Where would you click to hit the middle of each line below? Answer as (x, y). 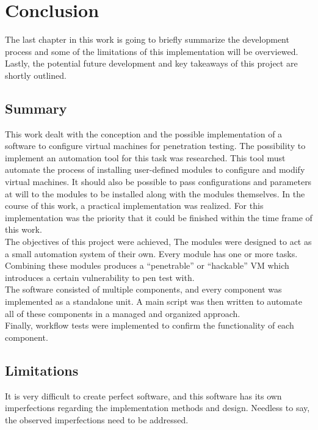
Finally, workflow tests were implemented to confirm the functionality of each (150, 325)
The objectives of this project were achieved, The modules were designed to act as (158, 242)
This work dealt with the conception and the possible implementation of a (144, 133)
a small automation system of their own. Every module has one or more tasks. (151, 253)
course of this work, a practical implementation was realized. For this (134, 206)
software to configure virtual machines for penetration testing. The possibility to (155, 146)
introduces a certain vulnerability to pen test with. (100, 277)
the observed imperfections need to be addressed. (97, 419)
